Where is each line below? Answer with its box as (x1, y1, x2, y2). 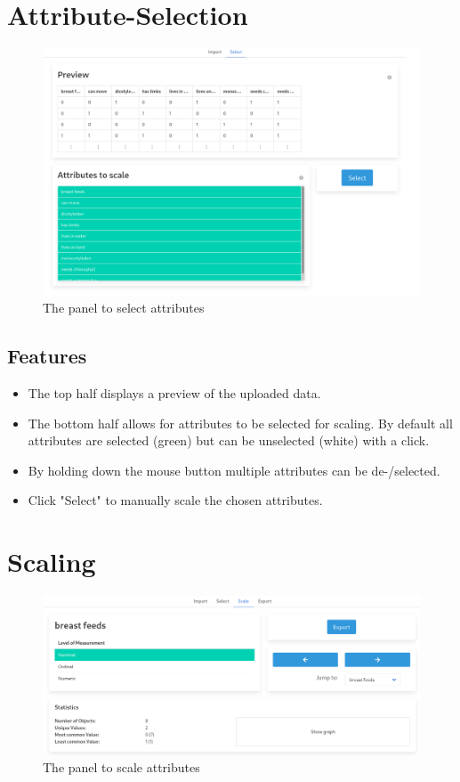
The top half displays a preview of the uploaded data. (28, 384, 321, 403)
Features (7, 342, 87, 370)
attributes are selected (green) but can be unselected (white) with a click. (28, 431, 430, 450)
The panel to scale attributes (43, 758, 200, 777)
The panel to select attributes (43, 298, 205, 317)
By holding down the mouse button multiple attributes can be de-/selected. (28, 460, 440, 479)
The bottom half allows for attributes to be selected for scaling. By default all (28, 413, 453, 432)
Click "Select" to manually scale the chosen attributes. (28, 491, 323, 509)
